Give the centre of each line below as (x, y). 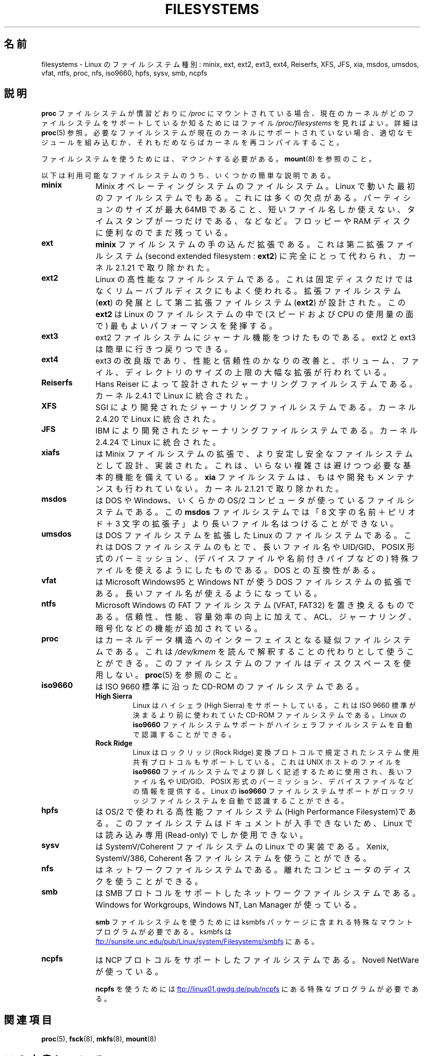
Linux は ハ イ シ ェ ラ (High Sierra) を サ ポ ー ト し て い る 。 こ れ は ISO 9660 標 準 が (274, 705)
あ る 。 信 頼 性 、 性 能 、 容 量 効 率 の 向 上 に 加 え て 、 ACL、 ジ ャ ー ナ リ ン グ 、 (256, 617)
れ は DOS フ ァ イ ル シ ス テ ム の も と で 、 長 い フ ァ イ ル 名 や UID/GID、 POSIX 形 (255, 547)
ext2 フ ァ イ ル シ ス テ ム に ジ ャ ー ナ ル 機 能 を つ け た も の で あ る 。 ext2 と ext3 (256, 338)
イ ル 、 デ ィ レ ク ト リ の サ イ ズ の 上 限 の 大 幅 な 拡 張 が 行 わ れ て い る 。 (243, 373)
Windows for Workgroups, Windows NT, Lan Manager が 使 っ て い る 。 (228, 905)
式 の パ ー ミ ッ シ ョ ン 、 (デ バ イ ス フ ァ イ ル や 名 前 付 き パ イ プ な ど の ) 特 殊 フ (257, 559)
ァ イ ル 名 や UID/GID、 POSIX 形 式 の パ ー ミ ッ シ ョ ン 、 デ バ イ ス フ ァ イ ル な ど (273, 782)
